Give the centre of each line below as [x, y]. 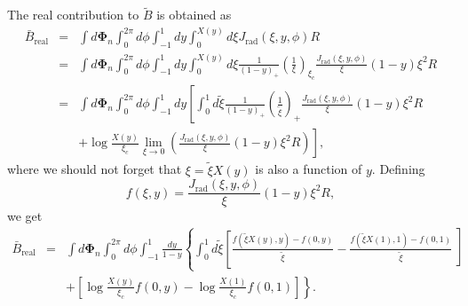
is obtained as [194, 15]
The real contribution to [73, 15]
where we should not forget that [95, 169]
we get [25, 216]
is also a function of [309, 169]
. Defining [398, 169]
